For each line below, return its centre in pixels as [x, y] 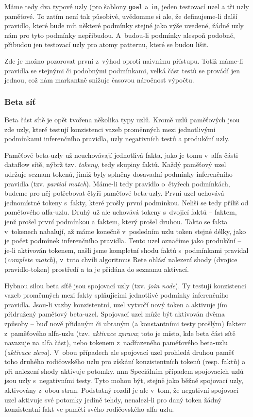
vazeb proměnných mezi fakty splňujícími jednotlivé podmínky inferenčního [117, 295]
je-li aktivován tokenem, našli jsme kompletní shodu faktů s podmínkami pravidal [126, 250]
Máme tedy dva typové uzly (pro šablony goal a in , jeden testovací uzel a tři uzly [127, 6]
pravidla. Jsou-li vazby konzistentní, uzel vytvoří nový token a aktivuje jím [116, 304]
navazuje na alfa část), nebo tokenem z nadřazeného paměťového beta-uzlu [116, 342]
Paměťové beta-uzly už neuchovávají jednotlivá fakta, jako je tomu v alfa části [121, 155]
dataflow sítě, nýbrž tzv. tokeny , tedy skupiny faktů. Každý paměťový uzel [115, 164]
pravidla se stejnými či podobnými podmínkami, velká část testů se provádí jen [122, 70]
